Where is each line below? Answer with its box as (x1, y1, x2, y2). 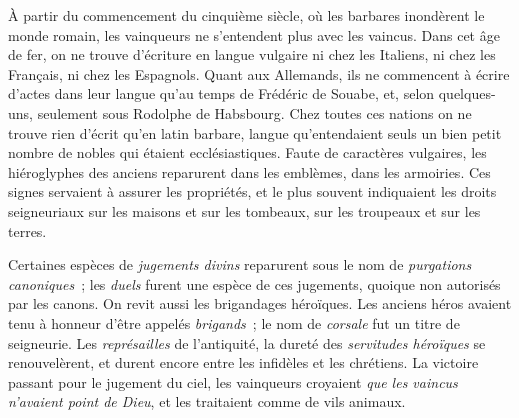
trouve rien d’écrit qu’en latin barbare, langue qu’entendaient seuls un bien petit (8, 122, 502, 143)
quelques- (438, 83, 496, 104)
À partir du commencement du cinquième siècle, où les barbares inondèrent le (8, 5, 485, 25)
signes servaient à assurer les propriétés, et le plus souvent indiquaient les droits (8, 181, 497, 202)
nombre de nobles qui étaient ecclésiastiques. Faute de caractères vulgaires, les (8, 142, 487, 163)
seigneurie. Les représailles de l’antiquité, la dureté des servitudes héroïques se (8, 332, 486, 353)
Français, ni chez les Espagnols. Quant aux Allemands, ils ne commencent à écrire (8, 63, 510, 84)
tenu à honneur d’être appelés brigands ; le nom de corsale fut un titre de (8, 312, 460, 333)
